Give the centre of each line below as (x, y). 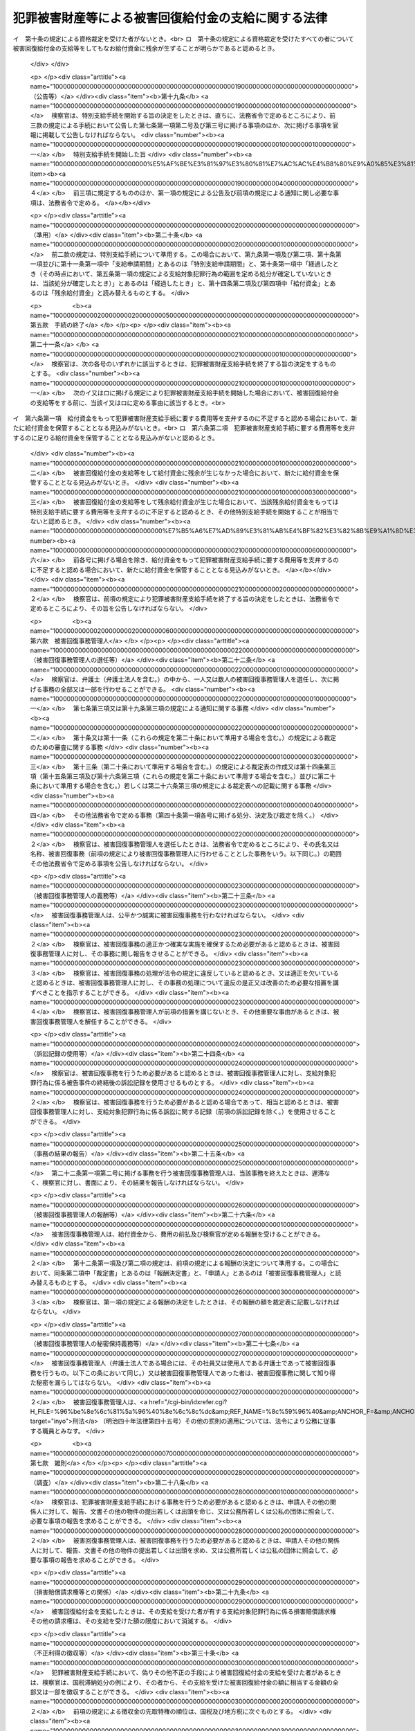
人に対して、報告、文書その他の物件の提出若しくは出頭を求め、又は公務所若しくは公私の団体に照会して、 (181, 1550)
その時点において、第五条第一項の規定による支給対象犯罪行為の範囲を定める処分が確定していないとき (187, 273)
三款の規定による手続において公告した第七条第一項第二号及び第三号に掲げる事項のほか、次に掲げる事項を (181, 125)
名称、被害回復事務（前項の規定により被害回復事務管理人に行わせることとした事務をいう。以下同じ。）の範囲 (186, 854)
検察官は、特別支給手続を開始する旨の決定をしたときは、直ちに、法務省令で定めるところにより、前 (194, 116)
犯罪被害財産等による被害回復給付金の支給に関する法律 (170, 18)
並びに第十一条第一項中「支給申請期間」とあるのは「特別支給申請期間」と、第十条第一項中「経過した (187, 264)
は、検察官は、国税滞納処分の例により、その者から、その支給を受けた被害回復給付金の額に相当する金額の (182, 1682)
